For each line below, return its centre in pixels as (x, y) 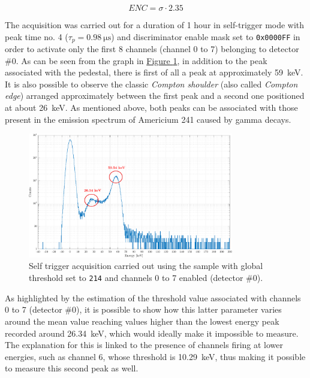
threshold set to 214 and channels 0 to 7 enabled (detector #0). (146, 278)
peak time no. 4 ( (37, 36)
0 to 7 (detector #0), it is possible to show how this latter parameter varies (143, 309)
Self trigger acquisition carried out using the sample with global (146, 266)
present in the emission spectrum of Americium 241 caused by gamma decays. (148, 119)
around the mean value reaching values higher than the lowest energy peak (142, 321)
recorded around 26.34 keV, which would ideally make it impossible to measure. (152, 333)
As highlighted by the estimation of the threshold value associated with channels (153, 297)
